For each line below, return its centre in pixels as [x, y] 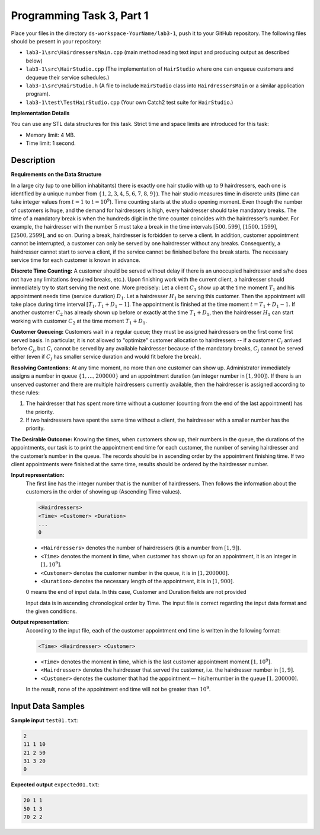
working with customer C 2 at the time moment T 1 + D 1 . [79, 322]
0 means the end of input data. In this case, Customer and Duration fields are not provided [136, 592]
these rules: [25, 393]
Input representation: [38, 475]
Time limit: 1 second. [51, 143]
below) [34, 61]
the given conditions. [51, 611]
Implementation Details [40, 113]
